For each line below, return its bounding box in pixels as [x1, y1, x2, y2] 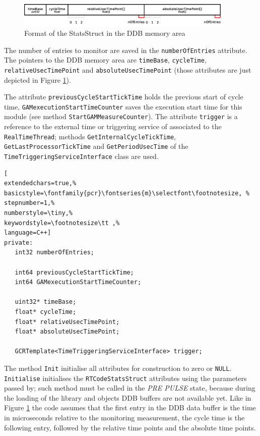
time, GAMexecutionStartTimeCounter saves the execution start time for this [4, 101, 242, 112]
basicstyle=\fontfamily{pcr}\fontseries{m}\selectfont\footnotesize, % [4, 189, 249, 197]
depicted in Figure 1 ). [4, 74, 71, 85]
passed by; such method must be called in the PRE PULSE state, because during [4, 383, 255, 393]
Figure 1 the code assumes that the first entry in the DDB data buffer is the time [4, 402, 256, 413]
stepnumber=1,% [4, 199, 55, 207]
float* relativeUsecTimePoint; [15, 318, 120, 325]
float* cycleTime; [15, 308, 77, 316]
